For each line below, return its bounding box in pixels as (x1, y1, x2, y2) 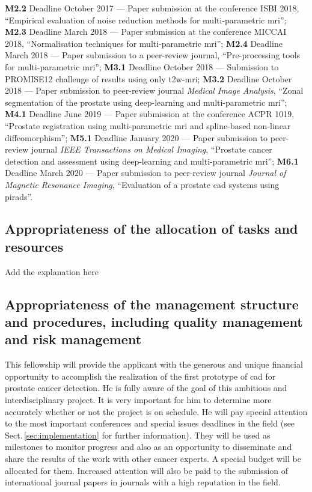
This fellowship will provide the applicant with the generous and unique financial (5, 358, 303, 371)
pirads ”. (5, 190, 33, 202)
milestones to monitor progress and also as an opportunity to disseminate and (5, 440, 292, 453)
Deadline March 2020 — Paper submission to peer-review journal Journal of (5, 166, 286, 179)
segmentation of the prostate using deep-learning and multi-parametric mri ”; (5, 96, 287, 108)
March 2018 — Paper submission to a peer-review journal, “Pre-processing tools (5, 49, 301, 61)
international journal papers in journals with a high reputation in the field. (5, 476, 281, 488)
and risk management (5, 330, 142, 348)
